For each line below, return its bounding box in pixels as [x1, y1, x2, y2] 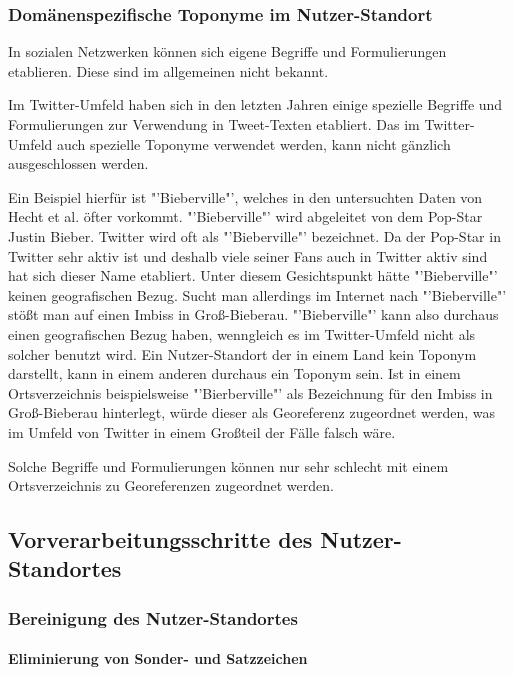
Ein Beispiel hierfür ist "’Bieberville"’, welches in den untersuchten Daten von [8, 186, 483, 207]
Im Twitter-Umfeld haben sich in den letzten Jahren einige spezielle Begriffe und [8, 94, 503, 115]
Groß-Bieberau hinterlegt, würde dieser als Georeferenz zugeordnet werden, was [8, 402, 496, 423]
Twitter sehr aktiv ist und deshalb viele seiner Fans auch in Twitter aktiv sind [8, 245, 488, 266]
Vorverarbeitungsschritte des [8, 524, 313, 555]
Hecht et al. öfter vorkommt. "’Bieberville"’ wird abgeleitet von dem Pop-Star [8, 206, 483, 227]
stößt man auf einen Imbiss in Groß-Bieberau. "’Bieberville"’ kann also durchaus [8, 304, 499, 325]
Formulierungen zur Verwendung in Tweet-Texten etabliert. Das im [8, 114, 420, 134]
